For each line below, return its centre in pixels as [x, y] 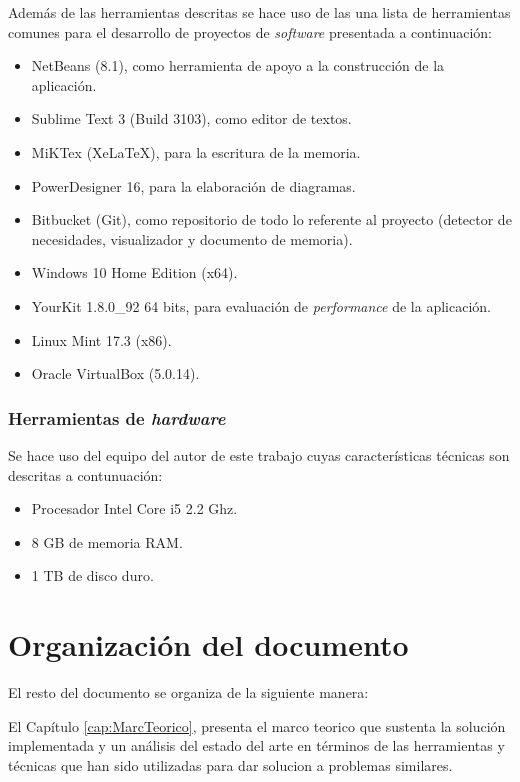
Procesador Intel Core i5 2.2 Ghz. [134, 508]
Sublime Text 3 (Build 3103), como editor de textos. [191, 118]
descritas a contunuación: [85, 474]
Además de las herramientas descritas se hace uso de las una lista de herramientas [259, 12]
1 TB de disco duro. [92, 575]
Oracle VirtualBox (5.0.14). [115, 373]
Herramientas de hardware [117, 417]
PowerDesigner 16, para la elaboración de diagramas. [193, 185]
